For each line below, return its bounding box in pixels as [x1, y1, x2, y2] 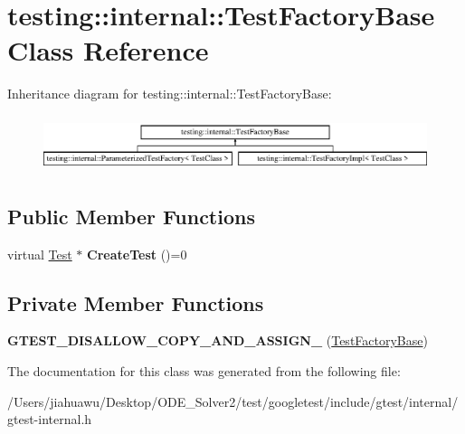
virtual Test [7, 244, 72, 263]
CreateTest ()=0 [87, 244, 187, 263]
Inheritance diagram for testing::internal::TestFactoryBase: [7, 84, 332, 103]
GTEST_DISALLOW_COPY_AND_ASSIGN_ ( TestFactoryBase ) [7, 331, 428, 350]
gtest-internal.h [7, 410, 92, 429]
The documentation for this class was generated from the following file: [7, 362, 401, 381]
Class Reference [7, 32, 209, 69]
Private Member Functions [7, 288, 264, 316]
